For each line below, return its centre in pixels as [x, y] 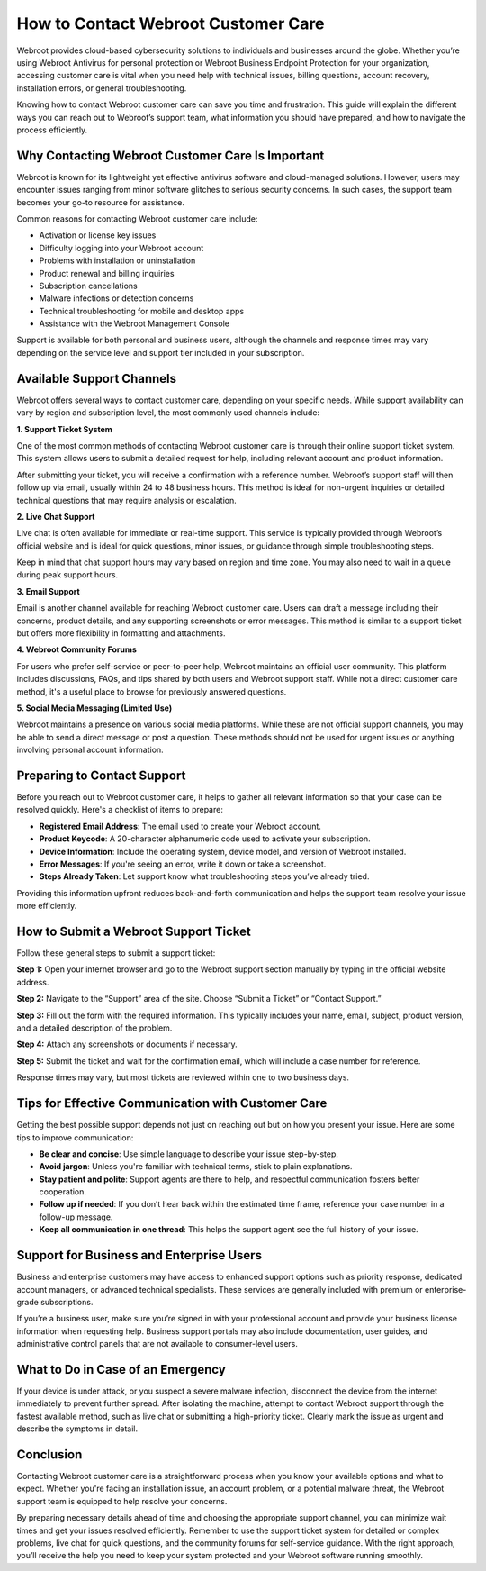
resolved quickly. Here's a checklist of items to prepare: [120, 810]
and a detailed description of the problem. [94, 1028]
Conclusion [49, 1454]
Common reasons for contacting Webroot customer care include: [137, 218]
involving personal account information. [90, 750]
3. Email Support [48, 591]
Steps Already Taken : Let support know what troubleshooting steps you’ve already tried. [204, 876]
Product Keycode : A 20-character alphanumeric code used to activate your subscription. [205, 839]
